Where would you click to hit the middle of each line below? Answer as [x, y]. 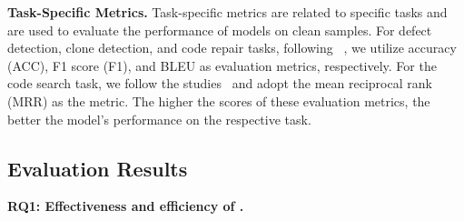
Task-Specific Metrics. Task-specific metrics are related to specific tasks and [227, 12]
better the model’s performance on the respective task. [159, 119]
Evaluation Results [98, 168]
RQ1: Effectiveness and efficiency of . [126, 206]
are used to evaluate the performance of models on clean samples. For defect [220, 30]
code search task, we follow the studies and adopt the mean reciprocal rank [220, 83]
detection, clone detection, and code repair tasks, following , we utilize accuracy [232, 48]
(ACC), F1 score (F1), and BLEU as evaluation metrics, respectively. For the [222, 65]
